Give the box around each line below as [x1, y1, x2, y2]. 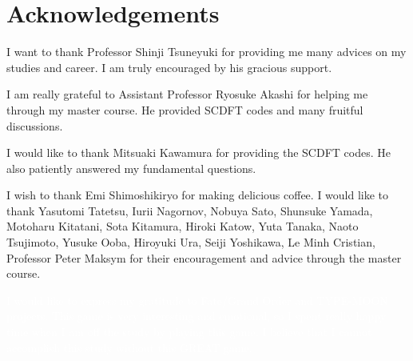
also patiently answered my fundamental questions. [6, 159, 256, 176]
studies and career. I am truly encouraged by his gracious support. [6, 58, 332, 75]
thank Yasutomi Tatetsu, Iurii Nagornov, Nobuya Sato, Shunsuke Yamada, [6, 202, 373, 219]
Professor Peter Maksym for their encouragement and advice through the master [6, 249, 402, 266]
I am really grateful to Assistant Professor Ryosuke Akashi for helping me [6, 86, 368, 102]
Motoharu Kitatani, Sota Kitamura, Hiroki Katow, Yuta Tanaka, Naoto [6, 218, 359, 235]
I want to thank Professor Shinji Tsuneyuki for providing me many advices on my [6, 43, 407, 60]
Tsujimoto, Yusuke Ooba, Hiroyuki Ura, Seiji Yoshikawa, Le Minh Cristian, [6, 234, 375, 251]
